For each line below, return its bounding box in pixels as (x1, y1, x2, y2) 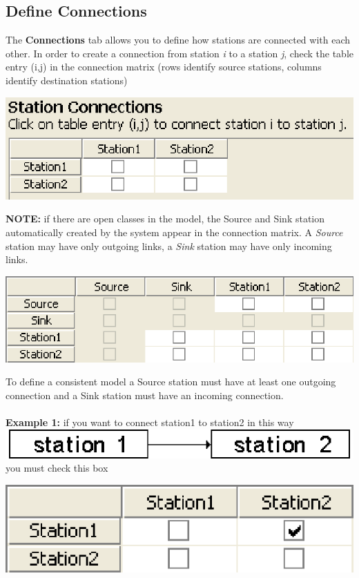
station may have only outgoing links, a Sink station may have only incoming (6, 238, 332, 253)
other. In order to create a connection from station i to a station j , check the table (6, 46, 353, 60)
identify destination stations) (6, 73, 128, 87)
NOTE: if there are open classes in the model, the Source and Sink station (6, 211, 325, 226)
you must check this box (6, 461, 108, 475)
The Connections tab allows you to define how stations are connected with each (6, 32, 351, 47)
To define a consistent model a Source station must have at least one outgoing (6, 374, 336, 389)
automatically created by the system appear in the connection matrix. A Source (6, 225, 343, 240)
